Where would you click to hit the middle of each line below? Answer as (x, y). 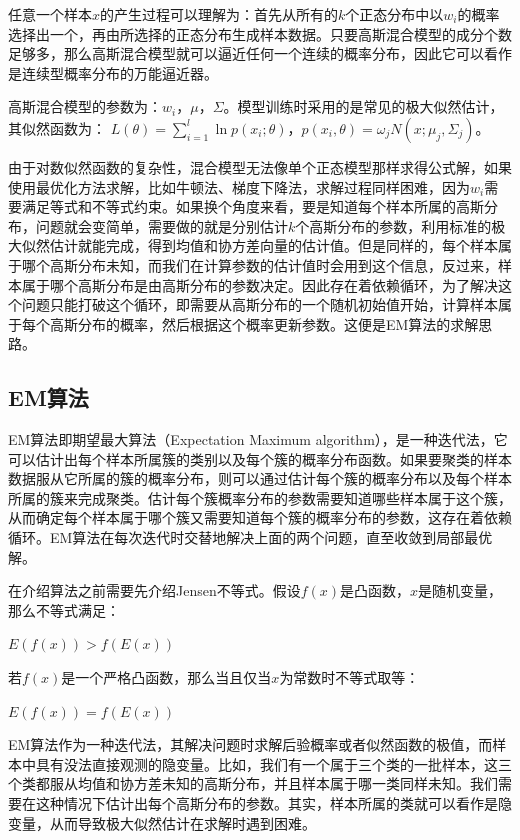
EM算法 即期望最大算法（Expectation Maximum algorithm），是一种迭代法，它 (258, 439)
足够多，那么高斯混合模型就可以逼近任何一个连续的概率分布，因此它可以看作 (260, 53)
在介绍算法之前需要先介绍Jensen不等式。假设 (154, 590)
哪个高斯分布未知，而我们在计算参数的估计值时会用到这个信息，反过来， (259, 264)
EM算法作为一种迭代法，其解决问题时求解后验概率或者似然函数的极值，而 (250, 744)
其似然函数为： (57, 127)
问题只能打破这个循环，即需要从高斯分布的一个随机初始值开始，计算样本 (259, 304)
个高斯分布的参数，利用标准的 (393, 225)
